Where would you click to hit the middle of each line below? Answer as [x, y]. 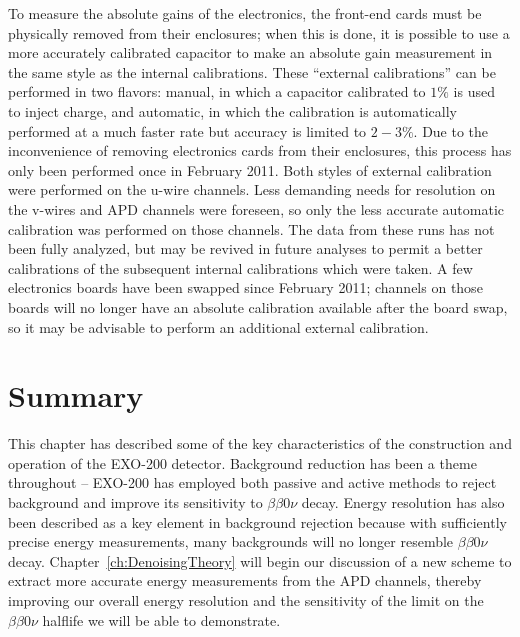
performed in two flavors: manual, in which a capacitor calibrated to [217, 91]
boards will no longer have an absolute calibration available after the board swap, [258, 306]
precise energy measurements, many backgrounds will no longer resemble [231, 541]
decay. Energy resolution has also [403, 502]
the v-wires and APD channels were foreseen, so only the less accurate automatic [256, 208]
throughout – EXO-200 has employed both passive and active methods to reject [252, 482]
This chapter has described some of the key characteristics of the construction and [260, 443]
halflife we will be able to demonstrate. [161, 619]
